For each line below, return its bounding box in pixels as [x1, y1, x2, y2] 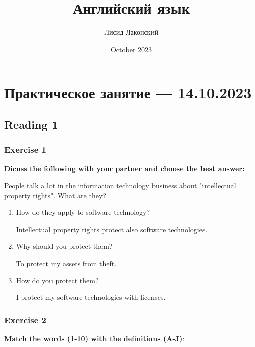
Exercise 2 [4, 313, 46, 326]
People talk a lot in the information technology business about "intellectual [4, 180, 236, 191]
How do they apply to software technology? [16, 207, 150, 218]
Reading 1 [4, 116, 58, 132]
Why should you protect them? [16, 241, 113, 251]
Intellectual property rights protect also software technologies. [16, 224, 208, 234]
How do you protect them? [16, 275, 99, 285]
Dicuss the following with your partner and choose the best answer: [4, 163, 245, 173]
